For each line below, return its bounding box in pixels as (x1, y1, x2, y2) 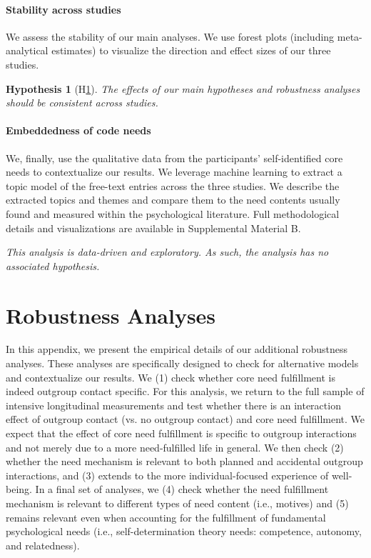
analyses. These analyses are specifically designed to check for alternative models (6, 356, 359, 371)
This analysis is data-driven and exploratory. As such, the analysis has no (6, 244, 329, 259)
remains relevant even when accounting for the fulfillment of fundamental (6, 509, 326, 524)
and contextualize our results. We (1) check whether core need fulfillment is (6, 369, 335, 384)
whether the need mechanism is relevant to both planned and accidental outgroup (6, 454, 363, 469)
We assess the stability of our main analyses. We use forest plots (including (6, 29, 335, 44)
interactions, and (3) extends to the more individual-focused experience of (6, 467, 329, 482)
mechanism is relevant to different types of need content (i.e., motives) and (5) (6, 495, 349, 510)
